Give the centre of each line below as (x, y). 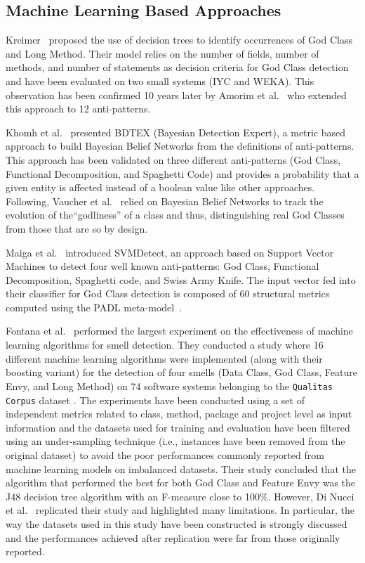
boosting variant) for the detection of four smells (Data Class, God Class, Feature (181, 372)
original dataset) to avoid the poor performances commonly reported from (165, 454)
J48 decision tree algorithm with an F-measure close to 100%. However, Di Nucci (180, 496)
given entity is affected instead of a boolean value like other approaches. (160, 187)
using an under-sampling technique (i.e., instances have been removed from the (175, 441)
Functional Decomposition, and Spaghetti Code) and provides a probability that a (182, 173)
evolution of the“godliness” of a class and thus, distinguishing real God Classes (175, 215)
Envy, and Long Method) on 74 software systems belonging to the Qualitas (169, 386)
